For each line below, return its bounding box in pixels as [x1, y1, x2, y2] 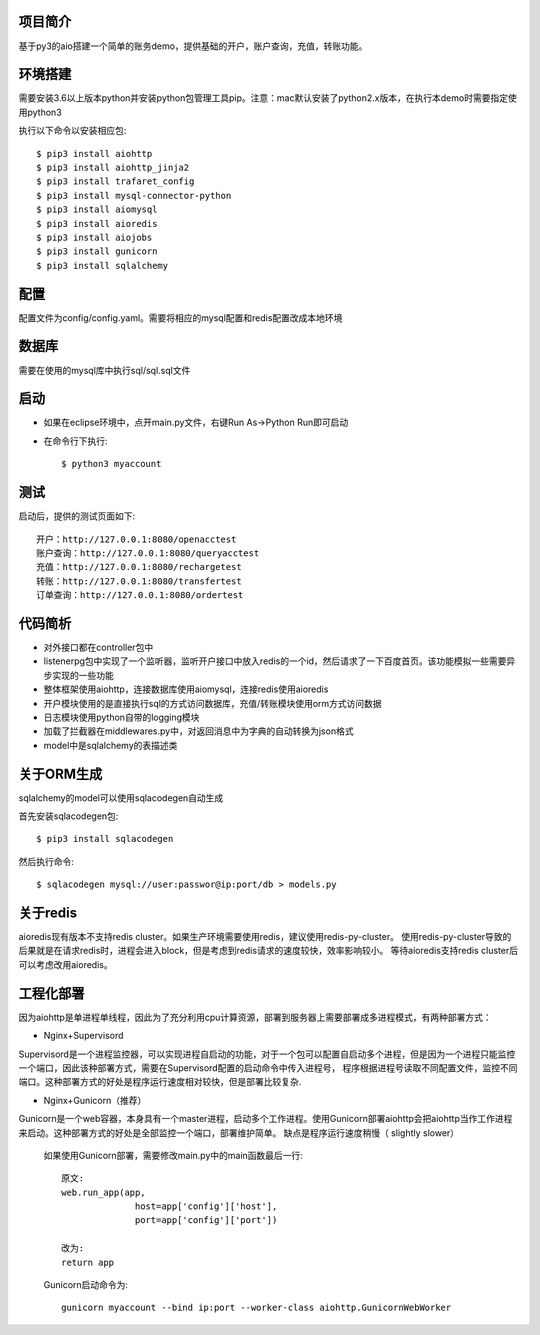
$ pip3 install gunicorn [36, 246, 158, 257]
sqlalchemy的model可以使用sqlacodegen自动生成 [18, 791, 224, 804]
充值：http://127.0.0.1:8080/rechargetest [36, 561, 242, 573]
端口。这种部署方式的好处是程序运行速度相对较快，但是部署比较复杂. [18, 1076, 302, 1088]
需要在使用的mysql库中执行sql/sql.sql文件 [18, 364, 191, 376]
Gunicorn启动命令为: [43, 1279, 129, 1291]
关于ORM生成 [18, 765, 103, 782]
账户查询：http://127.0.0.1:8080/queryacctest [36, 547, 260, 559]
